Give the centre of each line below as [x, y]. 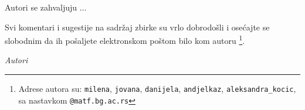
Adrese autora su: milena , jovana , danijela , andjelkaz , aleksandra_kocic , [157, 89]
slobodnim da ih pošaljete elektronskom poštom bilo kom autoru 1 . [125, 39]
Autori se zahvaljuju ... [46, 7]
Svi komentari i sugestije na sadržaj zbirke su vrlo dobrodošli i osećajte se [137, 27]
